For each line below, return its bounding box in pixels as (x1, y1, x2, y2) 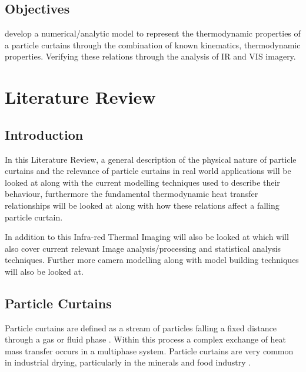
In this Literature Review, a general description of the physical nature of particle (5, 153, 297, 165)
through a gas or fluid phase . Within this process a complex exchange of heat (5, 333, 287, 345)
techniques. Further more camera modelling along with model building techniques (5, 254, 299, 266)
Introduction (5, 125, 84, 143)
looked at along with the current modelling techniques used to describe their (5, 176, 280, 188)
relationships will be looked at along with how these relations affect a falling (5, 199, 280, 211)
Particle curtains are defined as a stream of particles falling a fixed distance (5, 321, 277, 334)
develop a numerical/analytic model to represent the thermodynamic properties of (5, 27, 301, 39)
